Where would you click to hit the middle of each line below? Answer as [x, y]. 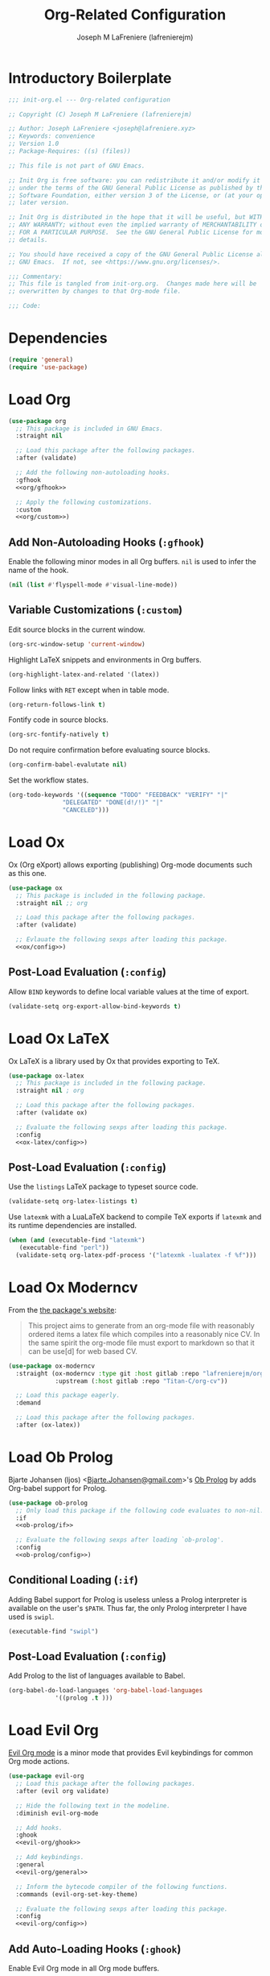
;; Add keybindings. [50, 1858]
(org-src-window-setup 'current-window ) [77, 644]
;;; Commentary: [35, 276]
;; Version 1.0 [34, 144]
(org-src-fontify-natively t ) [59, 735]
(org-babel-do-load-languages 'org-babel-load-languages [106, 1691]
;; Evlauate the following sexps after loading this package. [122, 940]
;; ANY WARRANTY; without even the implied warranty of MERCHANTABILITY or [138, 225]
